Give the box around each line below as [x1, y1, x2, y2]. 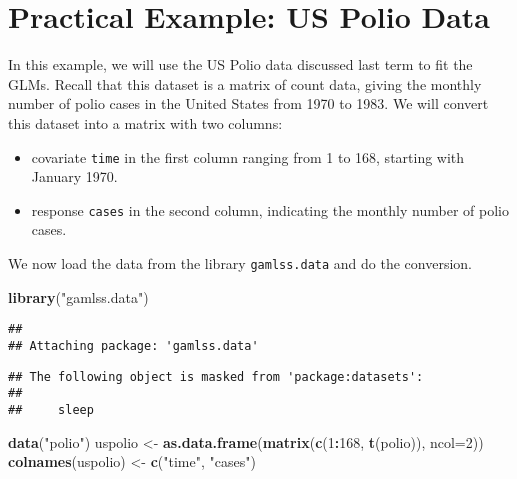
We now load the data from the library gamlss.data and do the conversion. [8, 253, 473, 273]
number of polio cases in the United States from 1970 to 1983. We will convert [8, 93, 489, 114]
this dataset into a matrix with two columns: [8, 112, 283, 133]
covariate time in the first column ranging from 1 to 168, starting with [31, 146, 465, 167]
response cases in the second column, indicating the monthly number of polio [31, 199, 509, 220]
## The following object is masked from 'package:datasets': [8, 369, 424, 384]
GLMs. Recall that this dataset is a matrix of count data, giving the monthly [8, 73, 482, 94]
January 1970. [31, 166, 118, 187]
